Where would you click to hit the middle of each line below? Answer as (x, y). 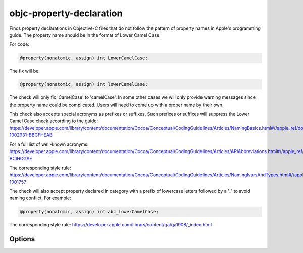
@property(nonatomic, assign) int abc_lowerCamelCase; (89, 212)
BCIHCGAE (21, 159)
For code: (19, 44)
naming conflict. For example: (40, 198)
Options (22, 239)
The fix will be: (24, 71)
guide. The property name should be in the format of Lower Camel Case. (85, 35)
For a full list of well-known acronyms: (49, 144)
